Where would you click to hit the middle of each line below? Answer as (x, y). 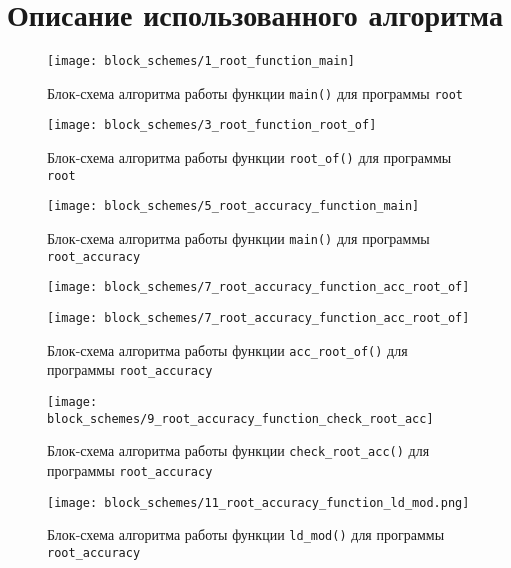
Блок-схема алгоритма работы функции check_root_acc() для (238, 450)
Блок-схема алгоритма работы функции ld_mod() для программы (246, 534)
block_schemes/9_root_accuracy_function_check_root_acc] (240, 418)
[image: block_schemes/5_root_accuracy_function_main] (233, 206)
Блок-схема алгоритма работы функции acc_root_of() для (227, 349)
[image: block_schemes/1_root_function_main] (201, 61)
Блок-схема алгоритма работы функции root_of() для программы (249, 157)
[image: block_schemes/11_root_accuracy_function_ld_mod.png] (258, 502)
